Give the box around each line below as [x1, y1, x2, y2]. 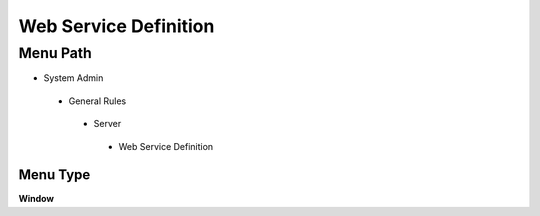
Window [18, 193, 55, 205]
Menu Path [18, 44, 92, 62]
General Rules [68, 95, 127, 107]
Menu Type [18, 166, 91, 184]
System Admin [43, 72, 104, 84]
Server [93, 118, 122, 130]
